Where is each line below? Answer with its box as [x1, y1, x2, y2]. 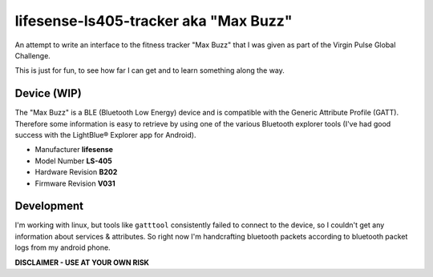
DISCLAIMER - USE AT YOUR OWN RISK [14, 257, 150, 267]
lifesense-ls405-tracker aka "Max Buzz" [14, 12, 293, 30]
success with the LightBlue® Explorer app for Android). [14, 130, 196, 140]
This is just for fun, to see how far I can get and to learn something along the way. [14, 66, 285, 75]
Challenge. [14, 50, 51, 60]
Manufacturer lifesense [34, 145, 114, 155]
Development [14, 199, 84, 213]
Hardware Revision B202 [34, 167, 118, 177]
